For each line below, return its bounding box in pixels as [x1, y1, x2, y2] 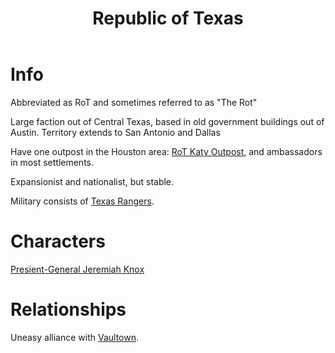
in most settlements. [10, 156, 94, 168]
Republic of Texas [92, 7, 244, 30]
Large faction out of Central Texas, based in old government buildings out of [10, 115, 325, 127]
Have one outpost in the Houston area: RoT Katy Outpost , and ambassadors [10, 145, 323, 157]
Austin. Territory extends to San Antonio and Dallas [10, 126, 221, 138]
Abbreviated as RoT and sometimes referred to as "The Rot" [10, 96, 258, 108]
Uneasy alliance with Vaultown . [10, 331, 139, 343]
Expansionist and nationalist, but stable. [10, 175, 175, 187]
